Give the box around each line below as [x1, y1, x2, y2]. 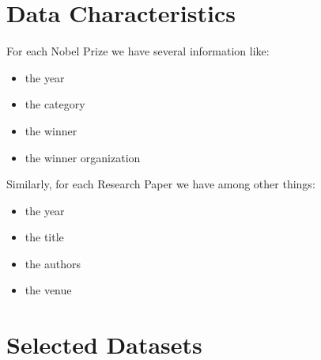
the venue [25, 282, 72, 298]
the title [25, 229, 64, 245]
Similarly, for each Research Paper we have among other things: [6, 176, 315, 192]
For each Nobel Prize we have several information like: [6, 43, 270, 59]
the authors [25, 255, 81, 271]
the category [25, 96, 85, 112]
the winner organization [25, 149, 141, 165]
